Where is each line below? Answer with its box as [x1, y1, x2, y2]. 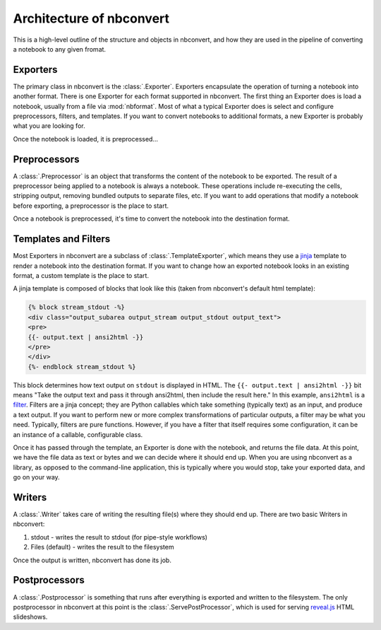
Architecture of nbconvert [13, 11, 169, 26]
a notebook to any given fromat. [13, 45, 106, 53]
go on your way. [13, 473, 60, 482]
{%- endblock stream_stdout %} [28, 363, 137, 371]
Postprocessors [13, 574, 85, 586]
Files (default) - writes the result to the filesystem [30, 543, 174, 552]
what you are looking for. [13, 122, 85, 130]
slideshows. [13, 612, 48, 622]
